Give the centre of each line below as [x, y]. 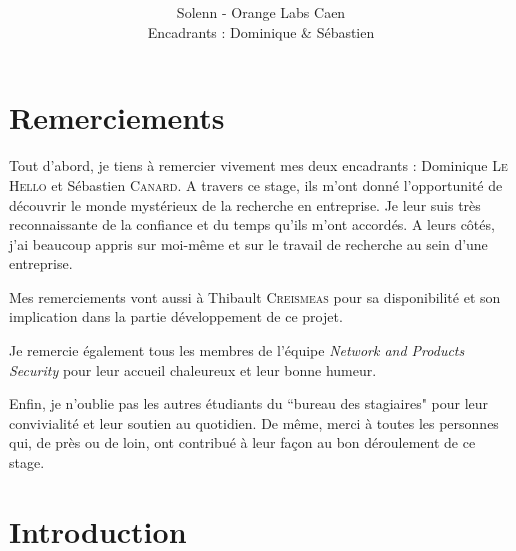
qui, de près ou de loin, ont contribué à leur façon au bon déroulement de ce [242, 442]
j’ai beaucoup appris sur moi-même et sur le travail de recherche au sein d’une [248, 243]
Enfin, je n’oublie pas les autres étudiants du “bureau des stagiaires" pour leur [249, 403]
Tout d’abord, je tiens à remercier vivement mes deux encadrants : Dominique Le [258, 165]
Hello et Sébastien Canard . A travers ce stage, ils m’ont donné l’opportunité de [256, 184]
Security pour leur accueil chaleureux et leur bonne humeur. [193, 369]
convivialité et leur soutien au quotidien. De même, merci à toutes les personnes [254, 422]
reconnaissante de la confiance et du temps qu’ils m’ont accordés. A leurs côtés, [252, 224]
